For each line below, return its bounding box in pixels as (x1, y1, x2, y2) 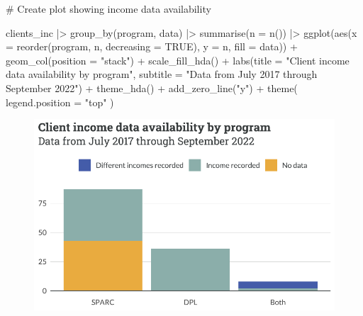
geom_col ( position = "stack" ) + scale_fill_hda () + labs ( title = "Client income (6, 52, 350, 67)
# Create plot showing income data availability (6, 1, 211, 16)
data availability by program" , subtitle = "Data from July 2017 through (6, 67, 318, 81)
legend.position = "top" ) (6, 94, 114, 109)
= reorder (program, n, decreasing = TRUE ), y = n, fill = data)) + (6, 39, 298, 54)
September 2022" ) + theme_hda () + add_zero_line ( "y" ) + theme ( (6, 80, 298, 95)
